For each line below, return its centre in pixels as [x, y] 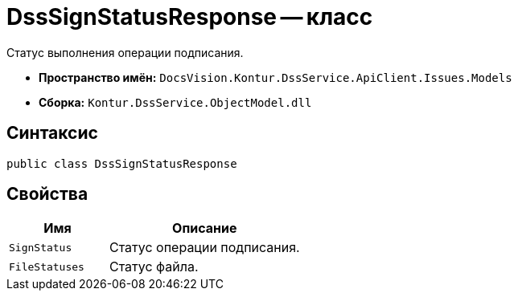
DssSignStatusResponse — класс [190, 17]
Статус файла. [154, 267]
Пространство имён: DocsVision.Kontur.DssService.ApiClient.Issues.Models [275, 77]
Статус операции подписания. [204, 248]
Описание [205, 228]
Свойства [47, 194]
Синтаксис [52, 133]
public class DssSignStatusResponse [122, 163]
